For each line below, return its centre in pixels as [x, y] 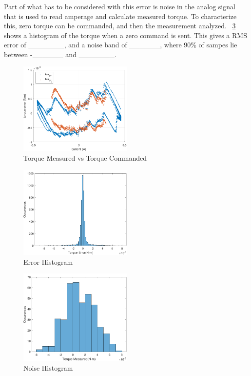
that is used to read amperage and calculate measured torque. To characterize [120, 16]
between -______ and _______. [60, 54]
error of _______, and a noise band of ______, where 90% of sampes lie [121, 45]
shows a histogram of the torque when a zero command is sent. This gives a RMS [125, 35]
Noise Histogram [48, 368]
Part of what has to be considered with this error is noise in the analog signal [120, 6]
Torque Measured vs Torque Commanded [85, 158]
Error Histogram [48, 261]
